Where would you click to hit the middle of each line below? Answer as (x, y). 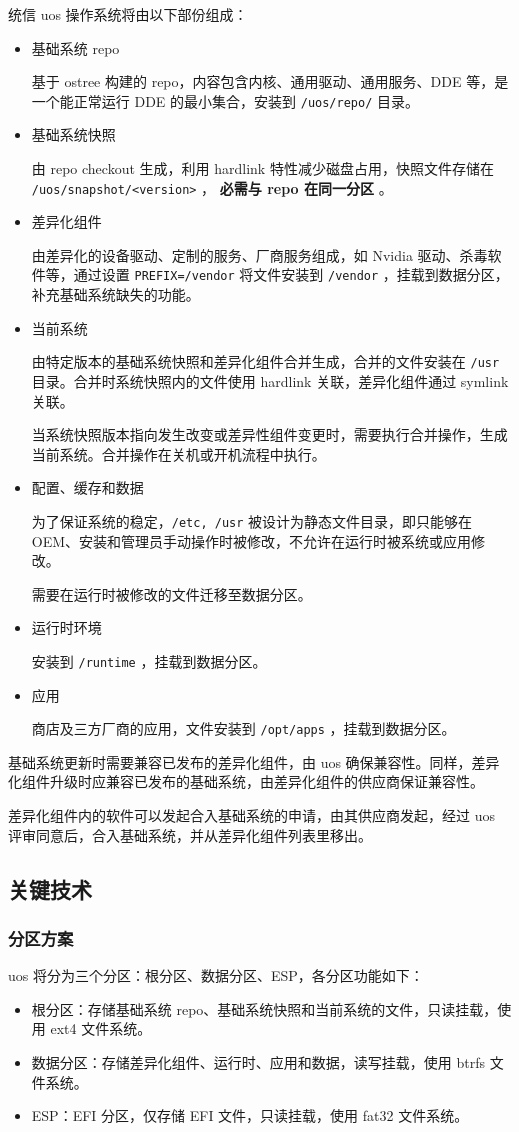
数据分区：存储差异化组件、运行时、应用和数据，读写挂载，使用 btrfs (258, 1062)
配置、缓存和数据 (87, 487)
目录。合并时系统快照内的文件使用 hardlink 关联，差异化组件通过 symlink (270, 380)
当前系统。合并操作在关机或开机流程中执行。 (178, 453)
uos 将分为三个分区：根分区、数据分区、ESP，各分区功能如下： (216, 975)
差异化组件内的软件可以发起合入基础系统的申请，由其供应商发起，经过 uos (251, 815)
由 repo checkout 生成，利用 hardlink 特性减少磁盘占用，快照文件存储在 (262, 168)
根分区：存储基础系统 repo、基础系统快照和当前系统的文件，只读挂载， (264, 1008)
